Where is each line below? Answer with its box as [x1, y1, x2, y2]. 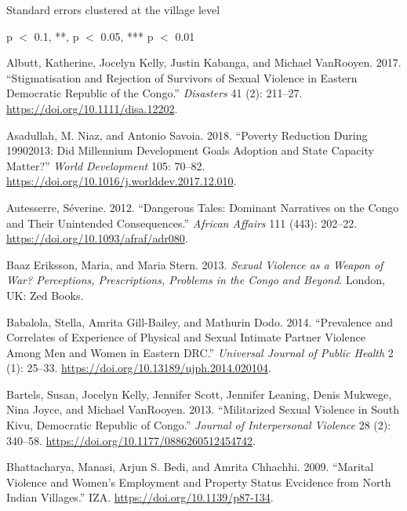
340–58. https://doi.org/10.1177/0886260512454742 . [6, 432, 256, 448]
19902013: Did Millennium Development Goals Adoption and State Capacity [6, 142, 374, 159]
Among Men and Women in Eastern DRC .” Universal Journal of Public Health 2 [6, 344, 394, 360]
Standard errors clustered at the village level [6, 2, 220, 17]
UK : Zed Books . [6, 287, 84, 303]
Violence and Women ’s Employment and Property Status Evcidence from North [6, 473, 391, 490]
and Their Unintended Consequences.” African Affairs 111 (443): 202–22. [6, 214, 358, 231]
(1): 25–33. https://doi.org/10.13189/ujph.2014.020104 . [6, 360, 271, 376]
